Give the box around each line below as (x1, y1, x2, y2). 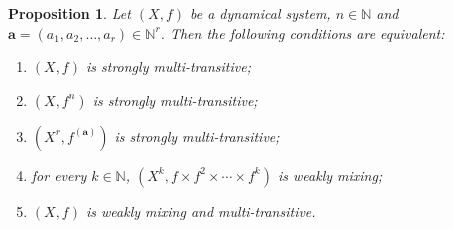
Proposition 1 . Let (8, 3, 131, 23)
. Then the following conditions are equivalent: (160, 22, 445, 43)
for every (31, 164, 87, 185)
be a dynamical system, (190, 3, 331, 23)
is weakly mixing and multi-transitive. (85, 200, 316, 221)
